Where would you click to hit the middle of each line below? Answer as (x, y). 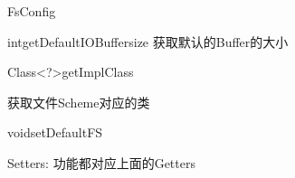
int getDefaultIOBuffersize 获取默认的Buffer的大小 (148, 41)
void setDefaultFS (55, 132)
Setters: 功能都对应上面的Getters (101, 162)
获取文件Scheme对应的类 (79, 102)
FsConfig (32, 11)
